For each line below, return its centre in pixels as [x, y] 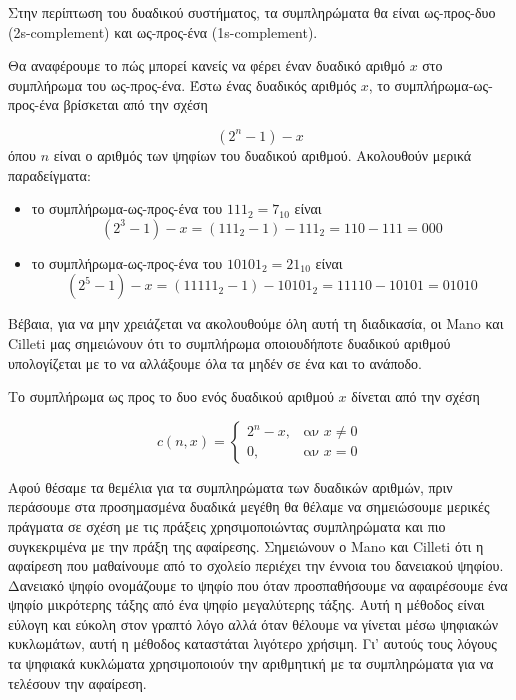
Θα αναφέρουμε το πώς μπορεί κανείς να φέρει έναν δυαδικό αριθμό [206, 65]
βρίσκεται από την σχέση [135, 104]
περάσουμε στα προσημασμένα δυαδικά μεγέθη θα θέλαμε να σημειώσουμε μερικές [249, 506]
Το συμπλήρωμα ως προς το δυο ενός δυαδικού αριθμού [171, 396]
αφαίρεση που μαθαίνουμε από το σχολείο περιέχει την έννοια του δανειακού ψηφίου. [256, 565]
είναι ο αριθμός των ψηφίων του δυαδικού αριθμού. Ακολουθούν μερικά [262, 154]
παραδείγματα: [49, 174]
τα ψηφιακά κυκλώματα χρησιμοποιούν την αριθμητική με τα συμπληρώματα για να [251, 663]
